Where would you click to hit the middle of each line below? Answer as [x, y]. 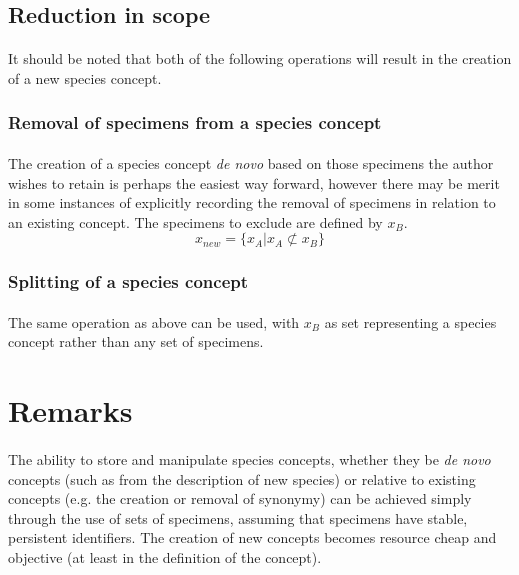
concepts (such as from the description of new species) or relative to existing [242, 478]
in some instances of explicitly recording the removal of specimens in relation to [252, 202]
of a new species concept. [85, 77]
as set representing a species [410, 321]
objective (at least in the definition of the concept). [165, 556]
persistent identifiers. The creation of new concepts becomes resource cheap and [252, 537]
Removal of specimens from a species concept [195, 122]
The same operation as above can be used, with [154, 321]
